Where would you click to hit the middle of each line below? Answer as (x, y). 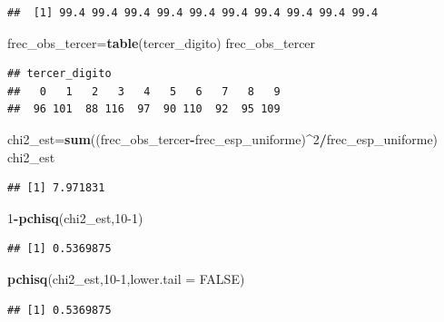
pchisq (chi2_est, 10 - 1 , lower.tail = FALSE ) (126, 278)
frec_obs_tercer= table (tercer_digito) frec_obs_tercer (162, 42)
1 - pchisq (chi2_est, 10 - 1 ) (75, 217)
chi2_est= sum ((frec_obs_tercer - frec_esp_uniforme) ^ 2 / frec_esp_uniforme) (223, 138)
